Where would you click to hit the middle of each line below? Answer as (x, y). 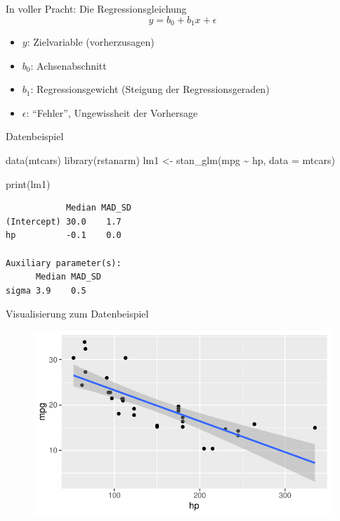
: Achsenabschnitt (68, 65)
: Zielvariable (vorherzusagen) (91, 42)
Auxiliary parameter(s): (64, 263)
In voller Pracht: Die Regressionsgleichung (96, 8)
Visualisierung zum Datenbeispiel (77, 314)
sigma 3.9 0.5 (46, 290)
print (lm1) (28, 183)
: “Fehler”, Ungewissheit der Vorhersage (112, 112)
